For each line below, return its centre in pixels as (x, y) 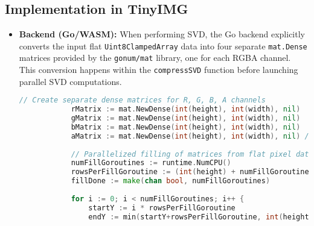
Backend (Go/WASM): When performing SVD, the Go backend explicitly (162, 34)
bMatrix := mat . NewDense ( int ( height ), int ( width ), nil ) (186, 127)
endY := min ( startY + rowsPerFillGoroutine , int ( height (199, 217)
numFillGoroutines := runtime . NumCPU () (151, 163)
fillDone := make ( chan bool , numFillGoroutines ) (171, 181)
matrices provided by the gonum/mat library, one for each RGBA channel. (155, 58)
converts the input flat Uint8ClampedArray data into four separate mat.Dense (163, 46)
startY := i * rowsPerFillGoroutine (162, 208)
